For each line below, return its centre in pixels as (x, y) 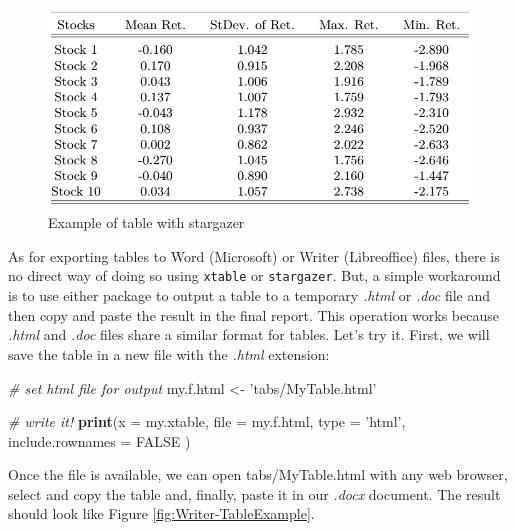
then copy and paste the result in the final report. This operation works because (253, 314)
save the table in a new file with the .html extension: (169, 353)
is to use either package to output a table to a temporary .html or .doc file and (249, 295)
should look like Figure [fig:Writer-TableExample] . (161, 513)
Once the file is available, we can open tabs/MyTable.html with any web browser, (258, 474)
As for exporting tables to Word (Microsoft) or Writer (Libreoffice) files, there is (254, 255)
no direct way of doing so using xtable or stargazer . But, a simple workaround (254, 275)
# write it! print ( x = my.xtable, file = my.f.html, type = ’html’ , (207, 421)
